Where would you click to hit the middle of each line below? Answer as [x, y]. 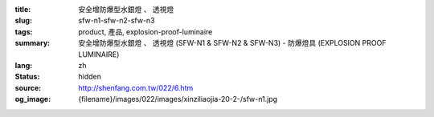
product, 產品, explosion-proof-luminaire [145, 31]
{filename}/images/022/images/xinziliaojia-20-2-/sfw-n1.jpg [178, 99]
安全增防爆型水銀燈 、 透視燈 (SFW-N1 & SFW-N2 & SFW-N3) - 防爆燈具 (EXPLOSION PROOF [232, 43]
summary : [33, 43]
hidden [90, 77]
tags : [24, 31]
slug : [23, 21]
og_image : [33, 99]
